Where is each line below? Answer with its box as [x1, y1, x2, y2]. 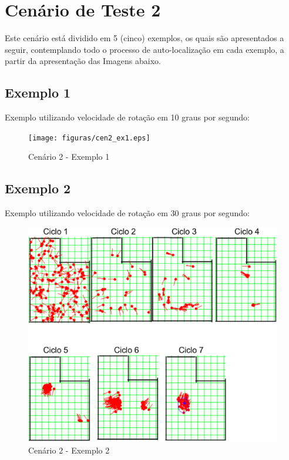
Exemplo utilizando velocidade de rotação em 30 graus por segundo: [5, 207, 250, 219]
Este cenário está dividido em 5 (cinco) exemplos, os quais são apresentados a [5, 32, 284, 44]
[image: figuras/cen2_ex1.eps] [28, 133, 150, 142]
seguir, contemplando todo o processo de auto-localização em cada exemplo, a [5, 43, 284, 55]
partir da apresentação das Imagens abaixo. [5, 55, 161, 67]
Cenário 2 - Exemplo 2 [28, 444, 110, 456]
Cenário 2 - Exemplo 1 [28, 150, 110, 163]
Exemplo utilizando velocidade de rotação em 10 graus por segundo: [5, 111, 250, 123]
